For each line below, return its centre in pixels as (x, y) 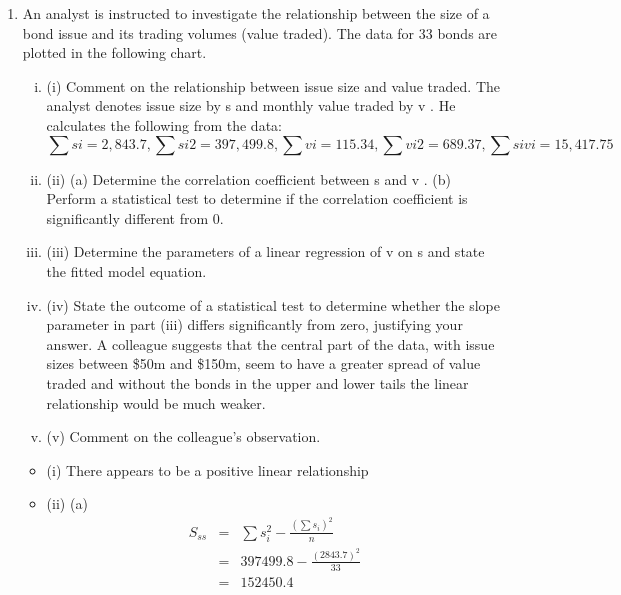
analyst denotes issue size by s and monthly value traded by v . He (251, 105)
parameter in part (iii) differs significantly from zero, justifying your (254, 324)
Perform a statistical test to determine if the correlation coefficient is (257, 198)
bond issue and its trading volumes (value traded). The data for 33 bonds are (260, 32)
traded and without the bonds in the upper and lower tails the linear (257, 382)
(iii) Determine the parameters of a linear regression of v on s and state (265, 251)
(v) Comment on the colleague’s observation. (183, 436)
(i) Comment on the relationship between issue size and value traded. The (273, 85)
